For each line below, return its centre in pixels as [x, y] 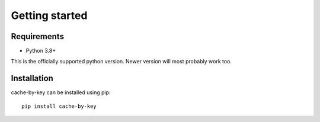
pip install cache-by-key [59, 106]
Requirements [38, 36]
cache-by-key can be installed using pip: [61, 92]
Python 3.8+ [41, 51]
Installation [32, 78]
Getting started [49, 15]
